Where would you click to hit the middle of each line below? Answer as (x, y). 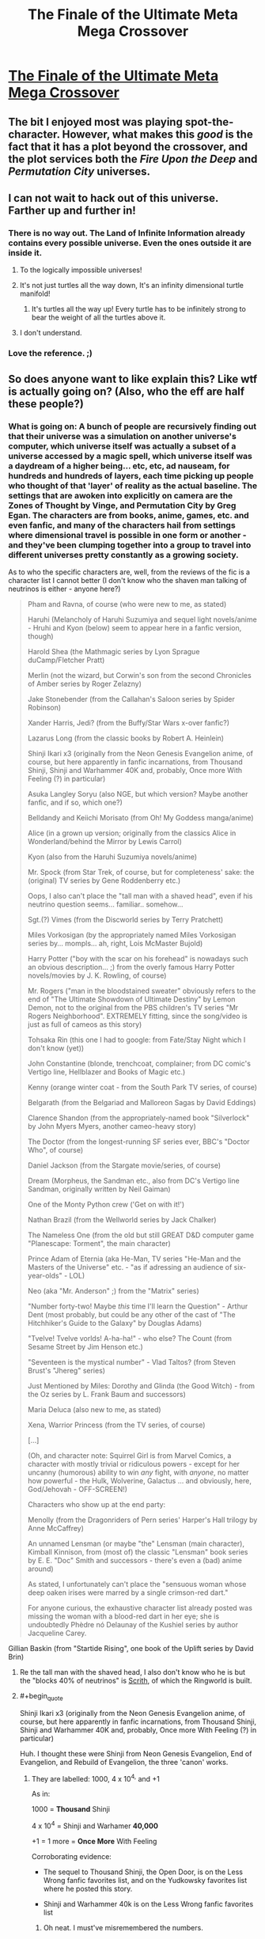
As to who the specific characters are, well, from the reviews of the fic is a (129, 572)
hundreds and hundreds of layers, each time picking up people (131, 475)
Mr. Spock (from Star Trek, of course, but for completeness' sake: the (141, 872)
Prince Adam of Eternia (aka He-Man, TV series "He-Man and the (134, 1259)
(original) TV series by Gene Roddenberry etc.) (104, 881)
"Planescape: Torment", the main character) (99, 1243)
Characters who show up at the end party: (97, 1504)
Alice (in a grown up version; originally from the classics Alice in (132, 833)
